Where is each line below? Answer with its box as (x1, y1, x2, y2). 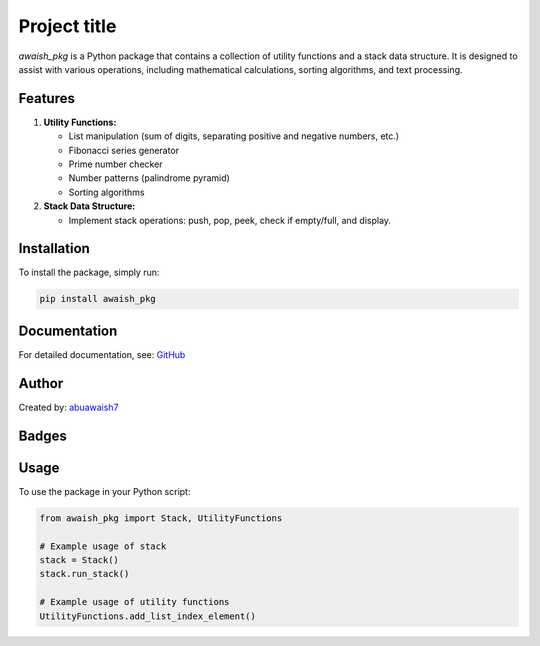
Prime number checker (68, 158, 164, 170)
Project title (18, 15, 117, 37)
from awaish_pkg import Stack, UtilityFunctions (39, 512, 283, 524)
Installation (18, 240, 90, 257)
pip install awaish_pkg (39, 293, 157, 305)
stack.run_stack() (39, 568, 130, 580)
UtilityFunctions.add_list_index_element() (39, 610, 257, 622)
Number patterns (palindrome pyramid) (68, 172, 230, 184)
